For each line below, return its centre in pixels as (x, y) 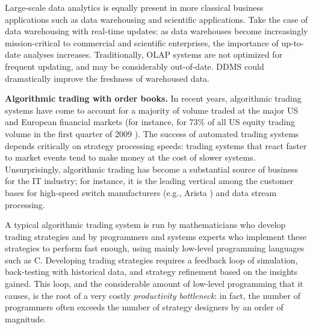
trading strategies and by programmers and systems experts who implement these (156, 236)
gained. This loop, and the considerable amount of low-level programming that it (154, 284)
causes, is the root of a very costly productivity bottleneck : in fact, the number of (153, 295)
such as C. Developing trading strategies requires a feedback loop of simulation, (151, 260)
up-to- (293, 42)
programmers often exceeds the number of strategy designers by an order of (144, 307)
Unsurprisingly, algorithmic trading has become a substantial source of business (152, 169)
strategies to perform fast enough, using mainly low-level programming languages (155, 248)
